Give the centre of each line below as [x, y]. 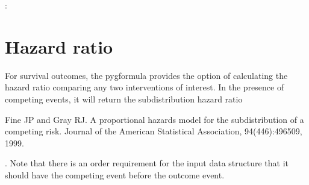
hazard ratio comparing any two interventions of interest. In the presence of [145, 87]
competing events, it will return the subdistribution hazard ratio [124, 99]
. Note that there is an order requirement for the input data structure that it [147, 163]
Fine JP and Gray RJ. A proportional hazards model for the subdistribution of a [154, 119]
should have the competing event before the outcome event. [115, 174]
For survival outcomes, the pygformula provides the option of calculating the [146, 75]
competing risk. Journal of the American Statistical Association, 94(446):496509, [154, 131]
